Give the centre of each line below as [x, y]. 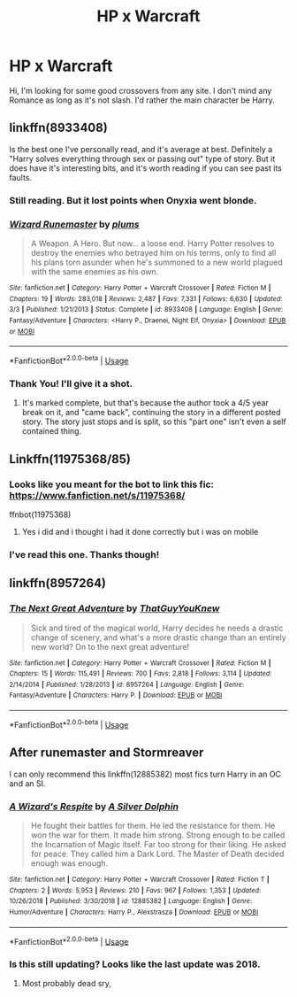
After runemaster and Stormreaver [107, 753]
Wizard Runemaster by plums [74, 224]
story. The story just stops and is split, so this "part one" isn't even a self [154, 421]
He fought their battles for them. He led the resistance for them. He [153, 825]
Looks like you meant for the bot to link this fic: [112, 484]
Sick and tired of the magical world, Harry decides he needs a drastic [157, 628]
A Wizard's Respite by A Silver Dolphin [94, 806]
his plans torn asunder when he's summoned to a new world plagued [156, 262]
